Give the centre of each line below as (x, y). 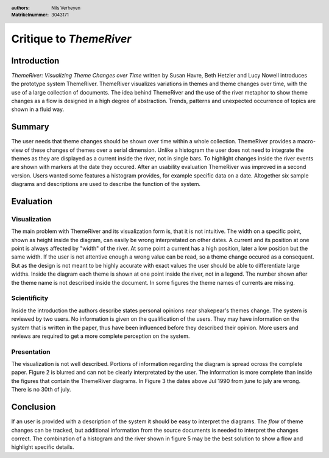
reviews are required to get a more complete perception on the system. (101, 336)
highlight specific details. (43, 447)
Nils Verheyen (66, 8)
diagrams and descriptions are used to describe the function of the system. (106, 184)
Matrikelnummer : (30, 15)
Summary (30, 127)
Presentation (31, 352)
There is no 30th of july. (41, 390)
